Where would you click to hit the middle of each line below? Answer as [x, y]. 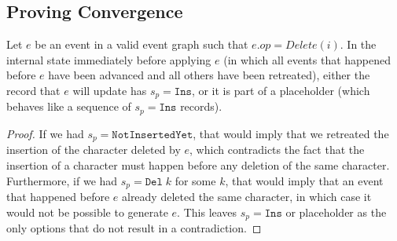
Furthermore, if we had [62, 180]
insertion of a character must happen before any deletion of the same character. [198, 164]
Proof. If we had [45, 133]
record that [33, 90]
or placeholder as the [336, 212]
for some [195, 180]
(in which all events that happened [307, 59]
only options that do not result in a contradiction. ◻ [134, 228]
